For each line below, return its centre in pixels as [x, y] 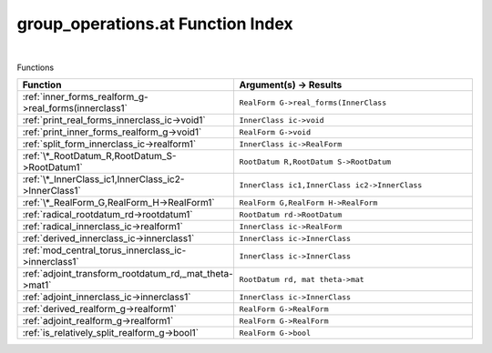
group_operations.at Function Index [155, 24]
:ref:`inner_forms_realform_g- [86, 97]
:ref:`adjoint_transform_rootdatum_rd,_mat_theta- [128, 274]
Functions [36, 67]
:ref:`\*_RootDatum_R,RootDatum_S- [99, 156]
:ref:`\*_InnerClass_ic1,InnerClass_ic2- [103, 179]
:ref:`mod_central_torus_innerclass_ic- [104, 250]
